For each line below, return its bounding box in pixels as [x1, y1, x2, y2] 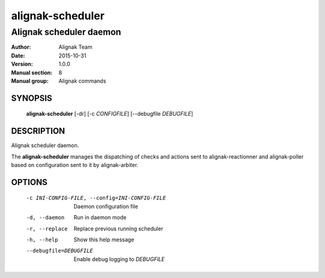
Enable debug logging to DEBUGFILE [73, 255, 165, 262]
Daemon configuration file [73, 203, 138, 210]
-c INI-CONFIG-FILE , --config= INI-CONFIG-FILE [26, 195, 166, 201]
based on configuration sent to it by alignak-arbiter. [11, 162, 138, 169]
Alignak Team [58, 43, 93, 51]
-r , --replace [26, 225, 68, 232]
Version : [11, 60, 33, 68]
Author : [11, 43, 31, 51]
